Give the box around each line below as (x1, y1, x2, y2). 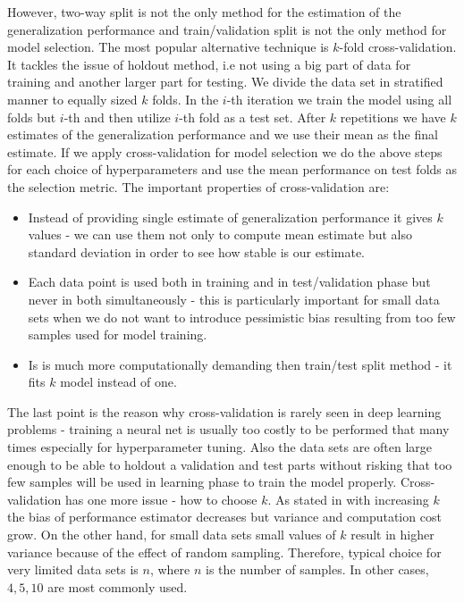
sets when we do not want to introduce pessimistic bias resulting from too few (28, 307, 456, 326)
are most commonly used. (47, 577, 188, 596)
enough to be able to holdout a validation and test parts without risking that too (7, 455, 452, 473)
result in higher (350, 525, 434, 544)
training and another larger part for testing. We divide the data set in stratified (7, 72, 443, 91)
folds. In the (152, 89, 219, 108)
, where (149, 560, 190, 579)
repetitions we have (340, 107, 446, 126)
